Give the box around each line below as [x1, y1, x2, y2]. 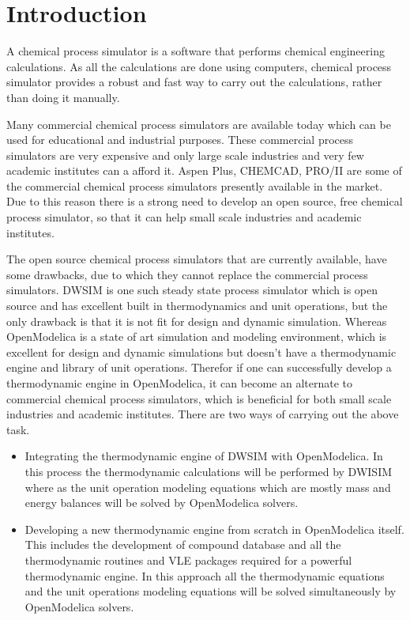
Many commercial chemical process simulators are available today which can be [6, 115, 391, 132]
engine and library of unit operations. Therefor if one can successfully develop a [6, 359, 392, 376]
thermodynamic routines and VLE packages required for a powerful [24, 551, 352, 568]
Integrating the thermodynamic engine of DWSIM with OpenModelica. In [24, 448, 383, 464]
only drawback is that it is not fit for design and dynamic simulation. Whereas [6, 312, 387, 329]
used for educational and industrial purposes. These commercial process [6, 131, 354, 148]
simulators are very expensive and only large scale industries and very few [6, 146, 364, 163]
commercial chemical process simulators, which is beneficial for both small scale [6, 390, 392, 406]
